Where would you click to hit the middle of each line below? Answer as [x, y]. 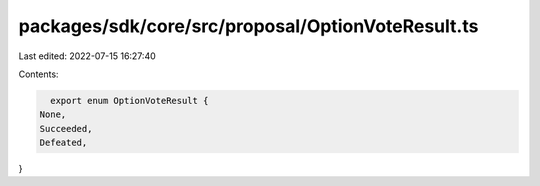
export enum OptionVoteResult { [129, 100]
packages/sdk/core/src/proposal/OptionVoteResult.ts [248, 26]
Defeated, [63, 143]
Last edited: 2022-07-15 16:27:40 [87, 56]
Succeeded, [66, 128]
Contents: [38, 74]
